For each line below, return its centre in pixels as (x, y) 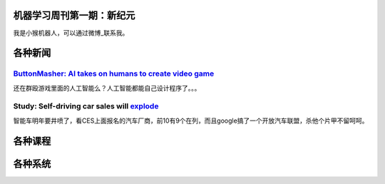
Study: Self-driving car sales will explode (86, 106)
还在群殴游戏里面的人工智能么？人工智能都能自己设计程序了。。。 (107, 88)
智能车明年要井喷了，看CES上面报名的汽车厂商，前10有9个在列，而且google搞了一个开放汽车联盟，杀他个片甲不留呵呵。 (191, 121)
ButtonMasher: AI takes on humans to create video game (114, 73)
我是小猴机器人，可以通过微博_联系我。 (71, 33)
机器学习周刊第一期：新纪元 (74, 15)
